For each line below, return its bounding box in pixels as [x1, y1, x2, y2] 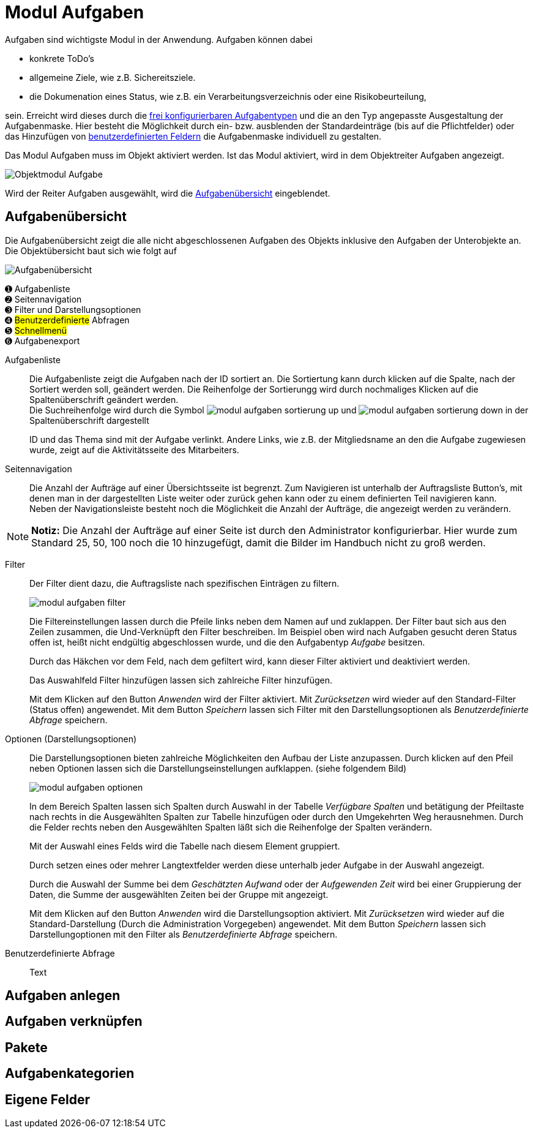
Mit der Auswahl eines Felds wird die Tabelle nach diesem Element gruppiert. [29, 840, 340, 851]
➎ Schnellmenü [5, 325, 67, 336]
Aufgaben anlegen [5, 988, 121, 1004]
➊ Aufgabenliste [5, 283, 70, 294]
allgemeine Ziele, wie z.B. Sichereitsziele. [29, 72, 196, 83]
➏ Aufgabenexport [5, 335, 80, 346]
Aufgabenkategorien [5, 1066, 135, 1082]
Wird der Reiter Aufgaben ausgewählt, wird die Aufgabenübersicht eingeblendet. [5, 187, 330, 198]
